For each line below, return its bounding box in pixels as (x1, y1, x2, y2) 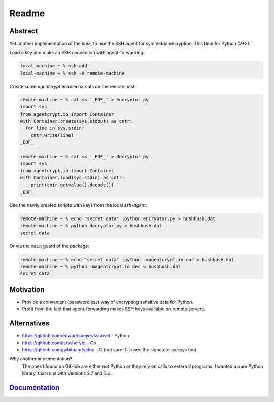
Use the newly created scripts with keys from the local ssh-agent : (9, 202, 147, 208)
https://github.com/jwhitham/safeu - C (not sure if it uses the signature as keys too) (22, 346, 197, 352)
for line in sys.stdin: (25, 125, 85, 131)
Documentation (9, 383, 60, 392)
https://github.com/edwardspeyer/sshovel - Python (22, 333, 129, 339)
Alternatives (9, 319, 50, 328)
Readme (9, 8, 45, 19)
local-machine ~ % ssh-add (20, 63, 87, 69)
